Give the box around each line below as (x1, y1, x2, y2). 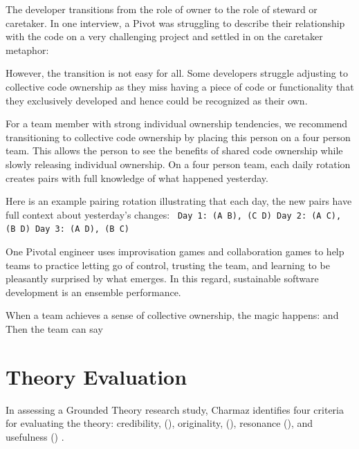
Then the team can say (6, 322, 103, 336)
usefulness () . (6, 429, 64, 443)
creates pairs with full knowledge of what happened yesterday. (6, 170, 268, 185)
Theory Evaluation (6, 362, 187, 390)
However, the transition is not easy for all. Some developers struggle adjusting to (6, 66, 348, 80)
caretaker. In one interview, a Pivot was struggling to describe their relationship (6, 15, 345, 30)
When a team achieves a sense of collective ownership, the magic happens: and (6, 308, 339, 322)
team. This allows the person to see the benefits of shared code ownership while (6, 143, 343, 158)
